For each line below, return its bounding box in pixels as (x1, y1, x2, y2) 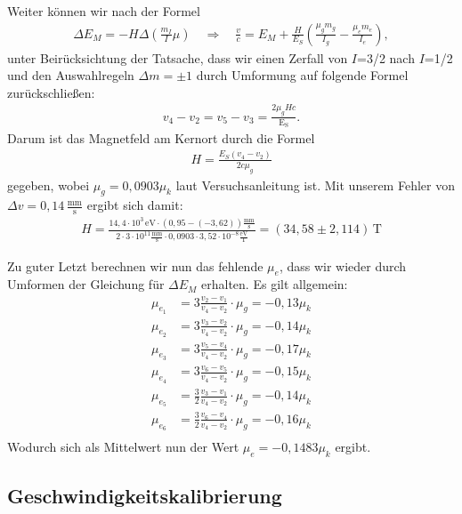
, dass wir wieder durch (279, 256, 407, 275)
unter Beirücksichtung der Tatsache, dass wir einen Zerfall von (7, 48, 348, 67)
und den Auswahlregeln (7, 66, 134, 84)
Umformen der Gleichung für (7, 275, 165, 293)
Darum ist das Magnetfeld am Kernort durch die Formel (7, 128, 315, 147)
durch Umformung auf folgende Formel (196, 66, 409, 84)
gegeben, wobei (7, 175, 90, 194)
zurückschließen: (7, 83, 95, 101)
